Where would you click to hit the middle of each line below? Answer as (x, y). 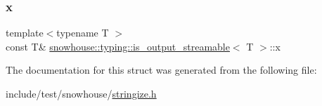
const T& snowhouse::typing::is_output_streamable (118, 46)
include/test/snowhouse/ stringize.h (81, 93)
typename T (83, 33)
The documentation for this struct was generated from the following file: (161, 70)
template (25, 33)
